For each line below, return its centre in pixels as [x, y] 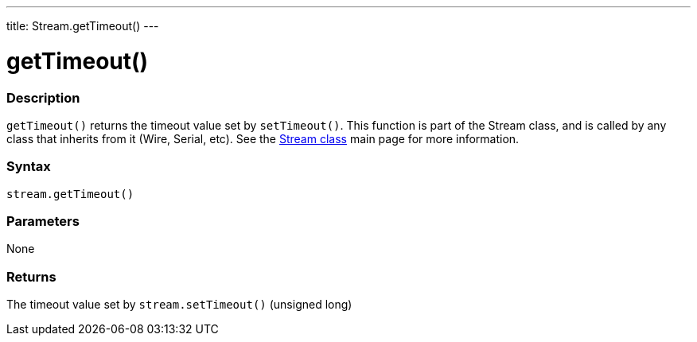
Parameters [43, 221]
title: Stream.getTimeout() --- [83, 26]
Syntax [29, 167]
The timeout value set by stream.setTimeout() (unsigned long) [179, 305]
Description [43, 97]
